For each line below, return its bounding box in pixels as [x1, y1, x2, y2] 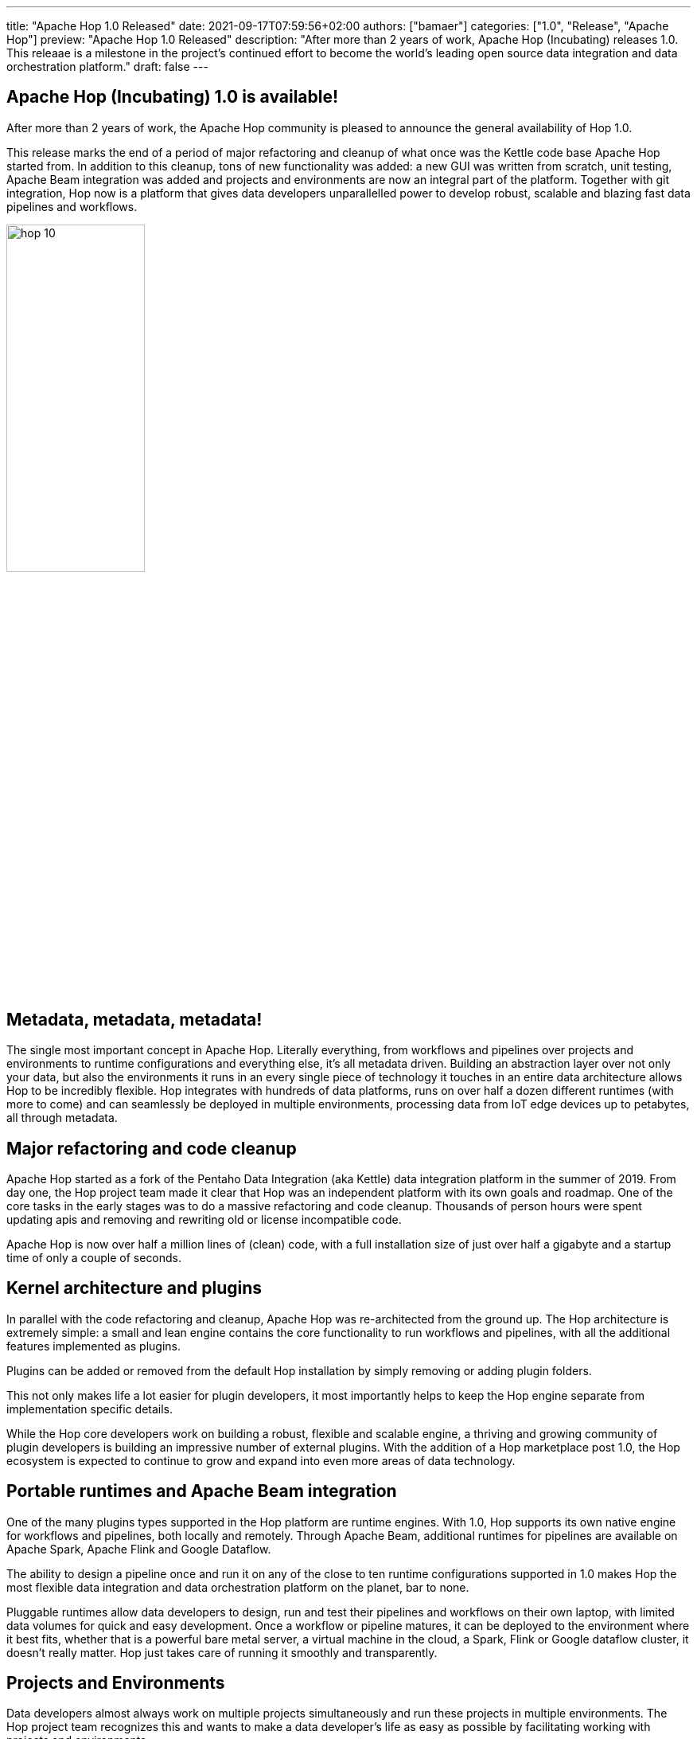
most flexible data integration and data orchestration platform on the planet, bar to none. [6, 1580, 469, 1594]
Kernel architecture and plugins [6, 1278, 262, 1299]
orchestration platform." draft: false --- [6, 60, 208, 73]
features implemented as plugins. [6, 1338, 181, 1353]
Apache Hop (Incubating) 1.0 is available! [6, 87, 339, 107]
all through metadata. [6, 1111, 118, 1125]
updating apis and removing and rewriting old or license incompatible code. [6, 1212, 402, 1226]
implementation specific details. [6, 1401, 173, 1416]
